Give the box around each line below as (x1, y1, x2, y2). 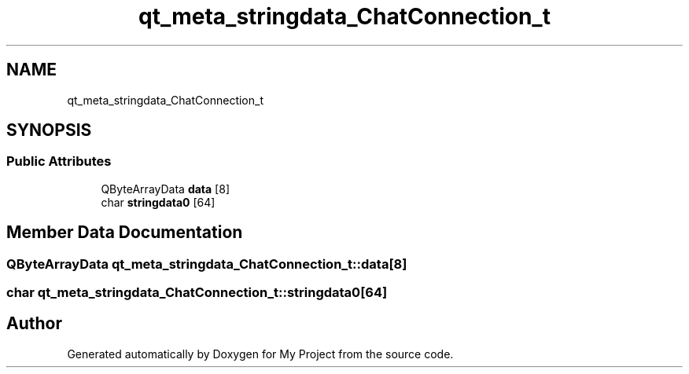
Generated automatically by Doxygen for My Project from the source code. (67, 346, 454, 361)
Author (6, 313, 62, 334)
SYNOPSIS (6, 120, 92, 141)
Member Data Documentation (6, 222, 243, 243)
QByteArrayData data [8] (101, 181, 230, 196)
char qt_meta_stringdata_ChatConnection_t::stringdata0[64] (6, 284, 388, 301)
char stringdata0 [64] (101, 195, 216, 209)
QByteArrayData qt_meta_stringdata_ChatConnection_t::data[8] (6, 255, 407, 272)
